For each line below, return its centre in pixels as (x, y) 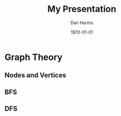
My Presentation (82, 9)
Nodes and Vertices (36, 75)
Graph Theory (34, 57)
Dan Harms (82, 23)
